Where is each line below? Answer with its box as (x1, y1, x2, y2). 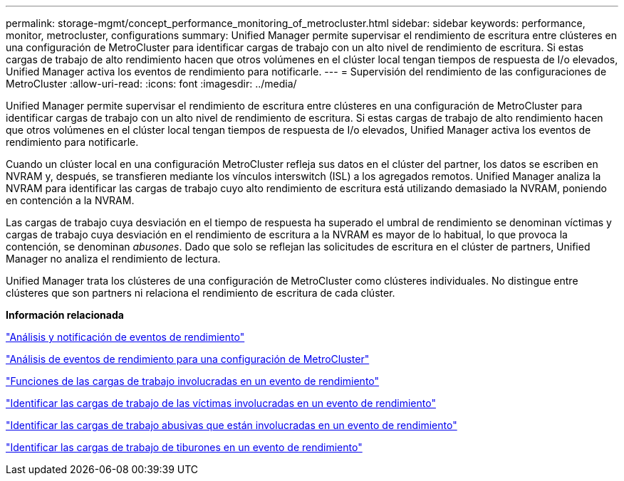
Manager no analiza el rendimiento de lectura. (6, 253, 221, 265)
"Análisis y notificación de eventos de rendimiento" (6, 331, 245, 343)
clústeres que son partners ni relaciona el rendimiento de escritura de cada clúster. (6, 287, 395, 299)
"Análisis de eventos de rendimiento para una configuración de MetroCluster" (6, 353, 370, 365)
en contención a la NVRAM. (6, 194, 135, 206)
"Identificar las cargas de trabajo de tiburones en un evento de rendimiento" (6, 441, 363, 453)
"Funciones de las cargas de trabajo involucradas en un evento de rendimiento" (6, 375, 380, 387)
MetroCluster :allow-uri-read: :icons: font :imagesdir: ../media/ (6, 78, 297, 90)
